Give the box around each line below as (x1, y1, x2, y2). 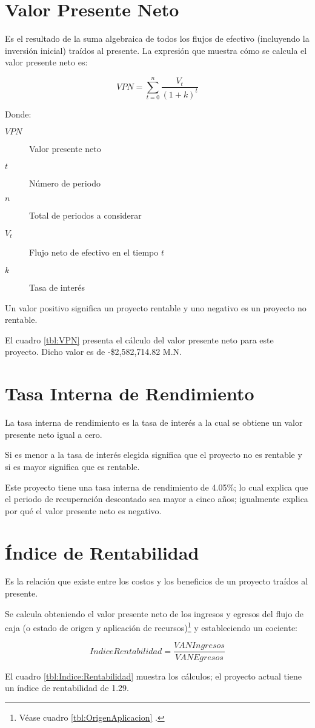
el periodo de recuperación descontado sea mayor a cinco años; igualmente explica (5, 492, 308, 505)
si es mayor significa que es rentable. (5, 460, 140, 472)
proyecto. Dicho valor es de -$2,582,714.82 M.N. (5, 345, 182, 358)
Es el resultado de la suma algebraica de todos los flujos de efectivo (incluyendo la (5, 32, 310, 45)
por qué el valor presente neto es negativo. (5, 504, 162, 517)
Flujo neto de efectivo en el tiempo (29, 246, 159, 259)
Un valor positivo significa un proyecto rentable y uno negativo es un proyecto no (5, 301, 307, 314)
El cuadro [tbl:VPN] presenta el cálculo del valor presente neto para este (5, 333, 274, 346)
